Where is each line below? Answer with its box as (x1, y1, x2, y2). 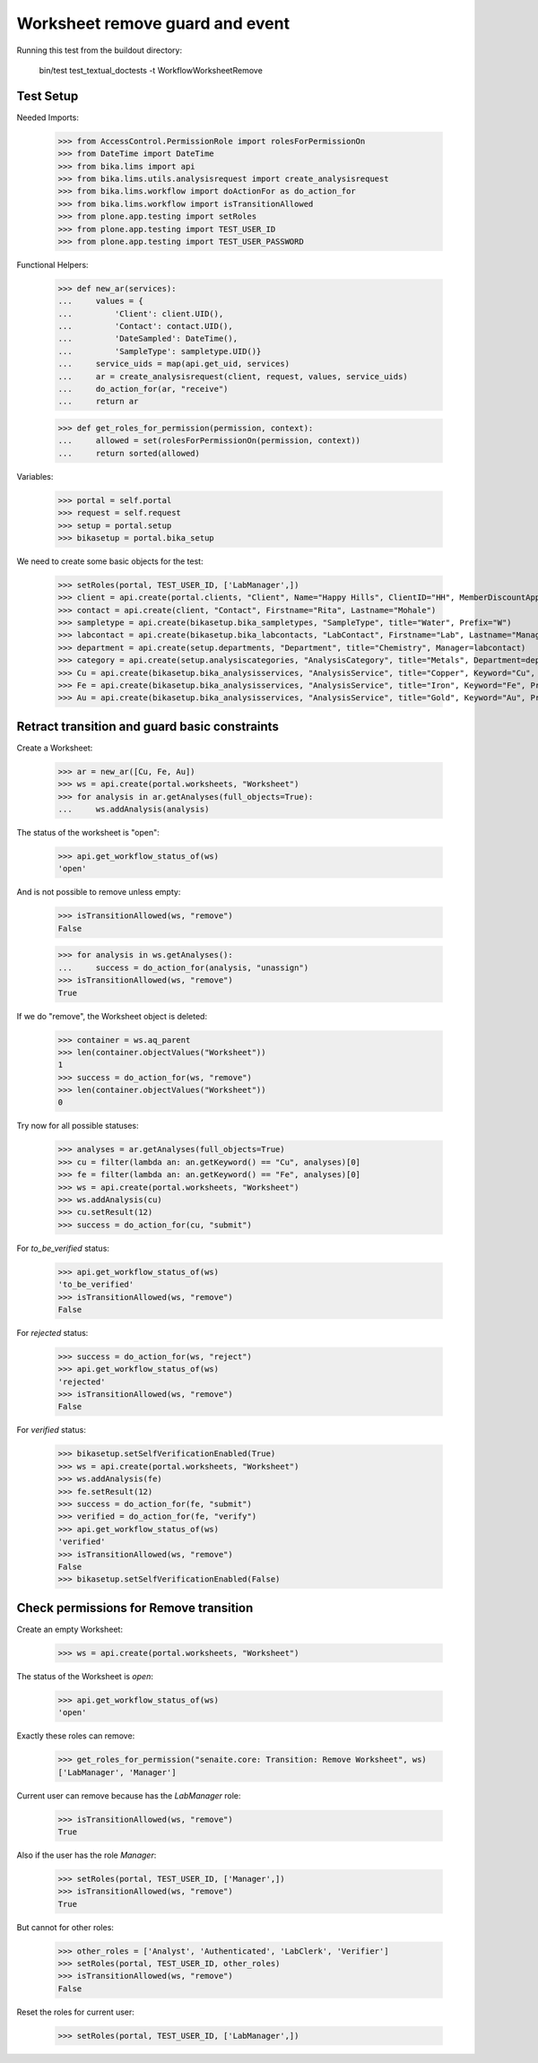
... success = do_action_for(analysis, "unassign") (57, 962, 309, 973)
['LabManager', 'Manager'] (57, 1767, 177, 1777)
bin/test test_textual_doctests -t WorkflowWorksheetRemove (39, 65, 264, 75)
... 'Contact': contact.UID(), (57, 321, 233, 332)
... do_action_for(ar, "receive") (57, 384, 229, 394)
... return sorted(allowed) (57, 448, 201, 458)
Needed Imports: (16, 112, 80, 123)
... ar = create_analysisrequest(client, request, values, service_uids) (57, 371, 408, 381)
